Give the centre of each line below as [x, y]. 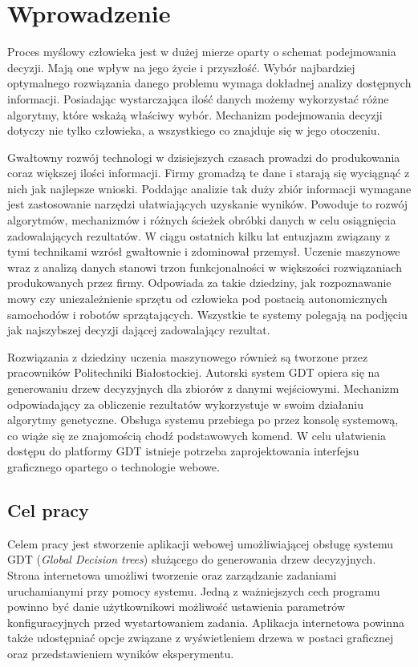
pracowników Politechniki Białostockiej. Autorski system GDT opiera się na [194, 372]
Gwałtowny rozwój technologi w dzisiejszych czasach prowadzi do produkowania [204, 157]
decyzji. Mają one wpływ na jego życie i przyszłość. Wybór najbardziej [181, 67]
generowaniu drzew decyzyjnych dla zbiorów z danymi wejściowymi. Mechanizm [203, 388]
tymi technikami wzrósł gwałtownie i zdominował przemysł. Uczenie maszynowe [204, 251]
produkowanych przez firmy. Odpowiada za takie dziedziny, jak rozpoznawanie [199, 283]
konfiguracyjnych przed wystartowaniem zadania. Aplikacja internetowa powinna [206, 622]
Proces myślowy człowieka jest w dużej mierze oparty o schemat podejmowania [202, 52]
